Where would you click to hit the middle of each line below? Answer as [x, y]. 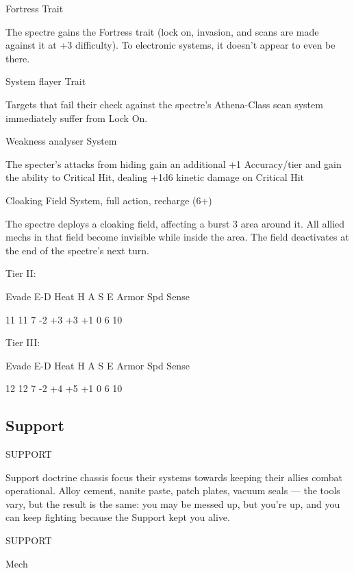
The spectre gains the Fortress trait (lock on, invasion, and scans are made [162, 31]
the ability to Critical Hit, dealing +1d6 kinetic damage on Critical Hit [155, 177]
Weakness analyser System [61, 141]
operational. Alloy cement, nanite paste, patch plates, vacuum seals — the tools [173, 490]
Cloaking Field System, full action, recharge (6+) [109, 200]
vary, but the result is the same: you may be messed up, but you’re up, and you [173, 503]
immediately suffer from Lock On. [77, 118]
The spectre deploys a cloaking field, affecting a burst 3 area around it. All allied [175, 223]
